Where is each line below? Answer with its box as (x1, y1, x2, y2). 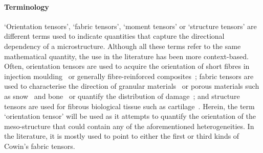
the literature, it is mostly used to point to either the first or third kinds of (4, 131, 239, 141)
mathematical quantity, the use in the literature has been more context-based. (4, 50, 249, 61)
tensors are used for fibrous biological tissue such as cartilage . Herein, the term (4, 100, 255, 111)
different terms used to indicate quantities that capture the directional (4, 31, 225, 41)
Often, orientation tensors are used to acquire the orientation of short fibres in (4, 61, 250, 71)
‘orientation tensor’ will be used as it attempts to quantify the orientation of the (4, 111, 256, 121)
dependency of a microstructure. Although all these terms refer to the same (4, 40, 241, 51)
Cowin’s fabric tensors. (4, 140, 75, 151)
